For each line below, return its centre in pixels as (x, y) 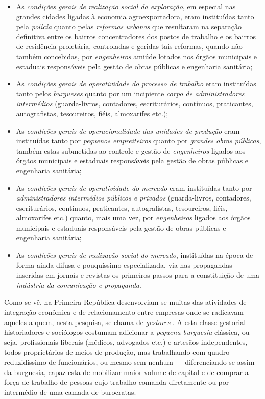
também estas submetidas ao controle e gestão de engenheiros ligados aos (131, 150)
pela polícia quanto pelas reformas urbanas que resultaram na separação (129, 26)
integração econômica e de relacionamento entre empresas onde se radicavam (124, 312)
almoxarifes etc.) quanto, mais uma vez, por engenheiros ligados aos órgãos (133, 218)
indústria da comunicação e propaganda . (79, 284)
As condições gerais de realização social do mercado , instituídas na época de (135, 255)
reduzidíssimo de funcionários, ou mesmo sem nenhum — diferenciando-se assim (129, 362)
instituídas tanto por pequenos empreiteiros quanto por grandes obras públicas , (139, 141)
